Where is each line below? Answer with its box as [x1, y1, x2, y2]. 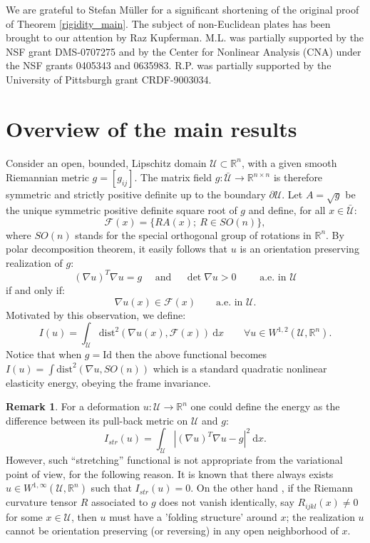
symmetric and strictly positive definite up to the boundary [6, 187, 266, 202]
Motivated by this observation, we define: [6, 307, 186, 322]
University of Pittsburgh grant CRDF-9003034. [6, 71, 212, 86]
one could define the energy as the [190, 399, 340, 414]
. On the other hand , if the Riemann [190, 480, 353, 495]
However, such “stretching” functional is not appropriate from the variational [6, 452, 343, 467]
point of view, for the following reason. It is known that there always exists [6, 466, 334, 481]
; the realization [286, 509, 355, 524]
